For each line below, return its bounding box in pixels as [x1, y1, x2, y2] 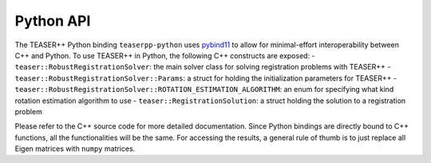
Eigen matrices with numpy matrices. [14, 144, 136, 153]
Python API [14, 12, 91, 30]
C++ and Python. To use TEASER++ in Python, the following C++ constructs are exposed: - [14, 50, 315, 60]
